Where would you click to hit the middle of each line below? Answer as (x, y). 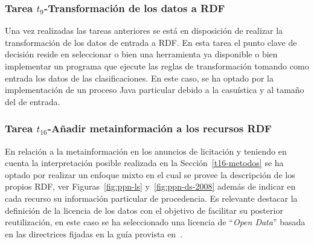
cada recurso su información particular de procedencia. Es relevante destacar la (151, 198)
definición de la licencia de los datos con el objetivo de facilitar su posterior (144, 210)
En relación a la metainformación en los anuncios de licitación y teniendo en (146, 151)
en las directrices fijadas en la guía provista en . (94, 233)
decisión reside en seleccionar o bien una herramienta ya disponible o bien (141, 54)
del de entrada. (33, 101)
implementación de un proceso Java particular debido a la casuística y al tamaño (155, 90)
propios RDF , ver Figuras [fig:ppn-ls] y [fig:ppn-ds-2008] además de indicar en (150, 186)
